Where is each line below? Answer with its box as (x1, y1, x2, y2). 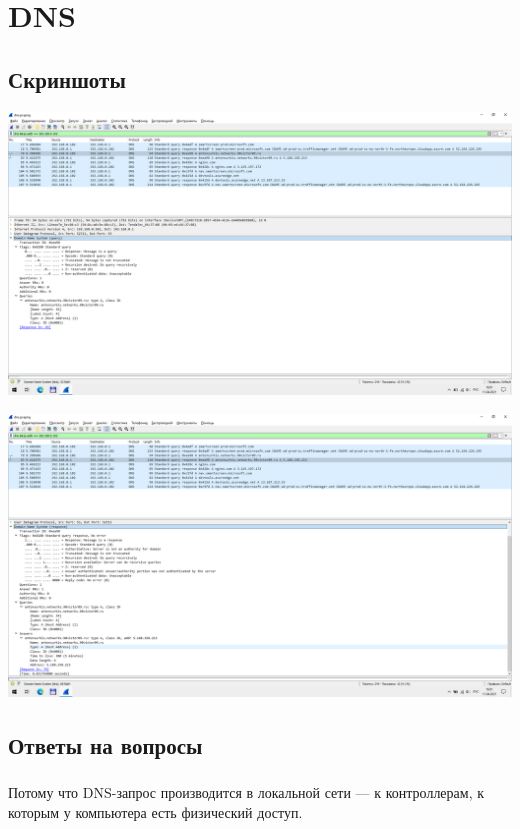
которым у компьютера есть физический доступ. (8, 802, 303, 823)
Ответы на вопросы (8, 730, 203, 761)
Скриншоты (8, 63, 126, 94)
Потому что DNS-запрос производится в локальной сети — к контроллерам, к (8, 782, 485, 803)
